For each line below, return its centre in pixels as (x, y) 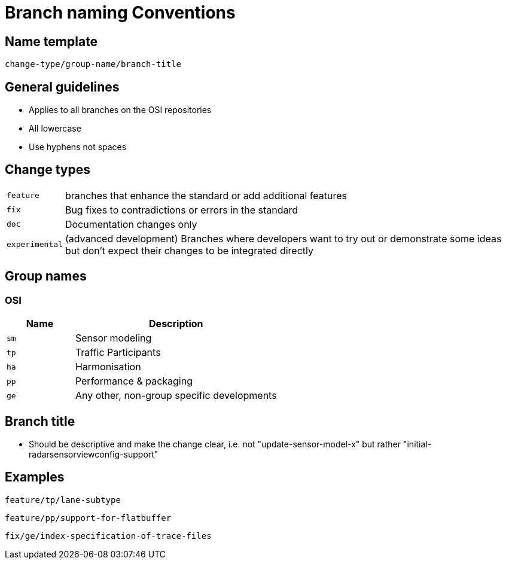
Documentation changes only (131, 224)
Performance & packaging (134, 381)
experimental (35, 245)
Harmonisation (108, 367)
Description (176, 324)
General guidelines (62, 87)
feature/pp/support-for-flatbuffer (88, 518)
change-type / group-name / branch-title (93, 64)
